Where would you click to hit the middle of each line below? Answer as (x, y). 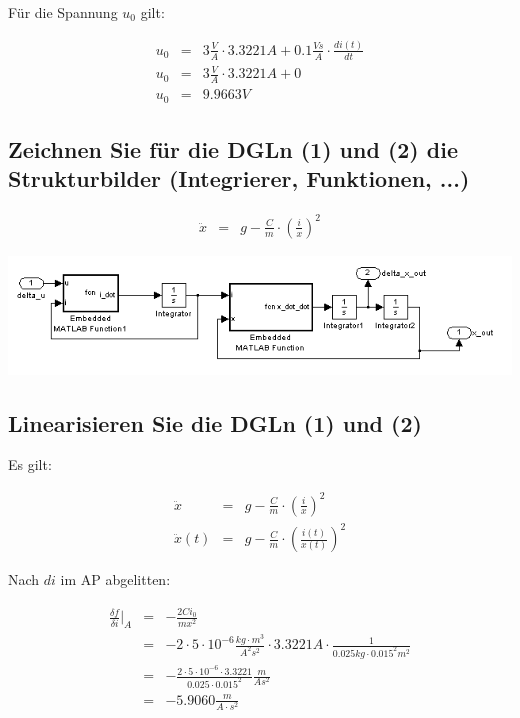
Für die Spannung (63, 12)
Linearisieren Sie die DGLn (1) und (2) (215, 422)
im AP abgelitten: (115, 579)
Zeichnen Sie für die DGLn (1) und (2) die (233, 149)
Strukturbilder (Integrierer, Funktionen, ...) (239, 178)
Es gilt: (30, 464)
